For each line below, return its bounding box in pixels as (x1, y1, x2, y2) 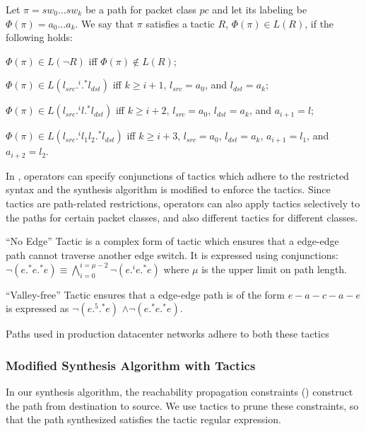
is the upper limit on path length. (201, 261, 347, 276)
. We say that (75, 16, 134, 30)
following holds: (6, 30, 73, 45)
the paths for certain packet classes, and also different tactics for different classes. (6, 209, 358, 224)
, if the (305, 16, 334, 30)
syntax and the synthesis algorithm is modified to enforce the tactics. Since (6, 182, 331, 197)
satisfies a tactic (146, 16, 215, 30)
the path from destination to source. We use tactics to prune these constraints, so (6, 398, 359, 413)
